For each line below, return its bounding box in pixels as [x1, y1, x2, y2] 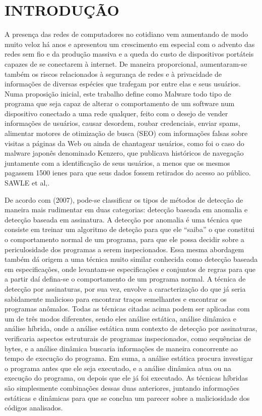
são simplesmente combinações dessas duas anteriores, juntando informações [5, 382, 239, 393]
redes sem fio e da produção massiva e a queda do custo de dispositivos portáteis [5, 49, 254, 59]
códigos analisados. [5, 402, 63, 413]
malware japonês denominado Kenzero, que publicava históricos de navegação [5, 148, 244, 158]
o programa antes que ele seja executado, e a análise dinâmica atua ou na [5, 362, 231, 373]
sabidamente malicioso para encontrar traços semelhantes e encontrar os [5, 293, 227, 304]
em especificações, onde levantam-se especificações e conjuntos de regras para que [5, 263, 255, 274]
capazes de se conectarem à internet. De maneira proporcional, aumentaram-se [5, 58, 247, 69]
